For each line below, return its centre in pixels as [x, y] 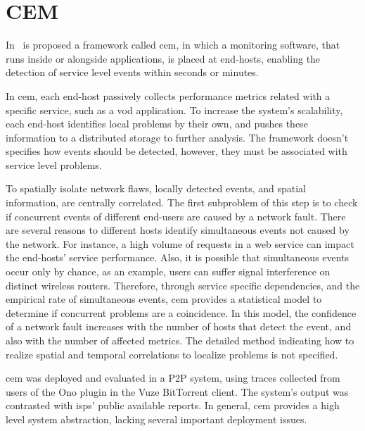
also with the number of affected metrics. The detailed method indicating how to [180, 340]
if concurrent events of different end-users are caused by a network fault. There [176, 216]
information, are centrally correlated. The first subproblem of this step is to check [182, 202]
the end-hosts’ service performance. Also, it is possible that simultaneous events [178, 257]
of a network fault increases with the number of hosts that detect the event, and [179, 326]
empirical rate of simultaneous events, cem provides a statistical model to [164, 299]
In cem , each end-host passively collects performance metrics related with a [168, 95]
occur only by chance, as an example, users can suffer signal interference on [168, 271]
